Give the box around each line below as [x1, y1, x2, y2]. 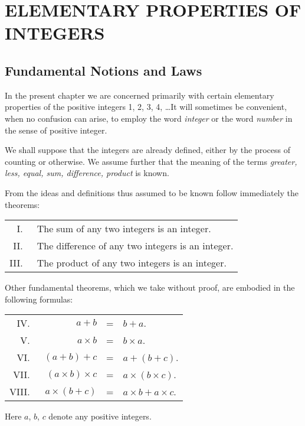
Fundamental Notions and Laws [5, 61, 202, 79]
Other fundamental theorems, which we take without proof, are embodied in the [5, 281, 295, 294]
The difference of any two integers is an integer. [37, 239, 234, 253]
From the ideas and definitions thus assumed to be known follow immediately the [5, 186, 299, 199]
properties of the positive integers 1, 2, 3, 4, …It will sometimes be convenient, [5, 100, 287, 113]
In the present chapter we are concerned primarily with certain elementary [5, 89, 274, 101]
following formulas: [5, 292, 73, 305]
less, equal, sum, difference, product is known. [5, 167, 169, 179]
